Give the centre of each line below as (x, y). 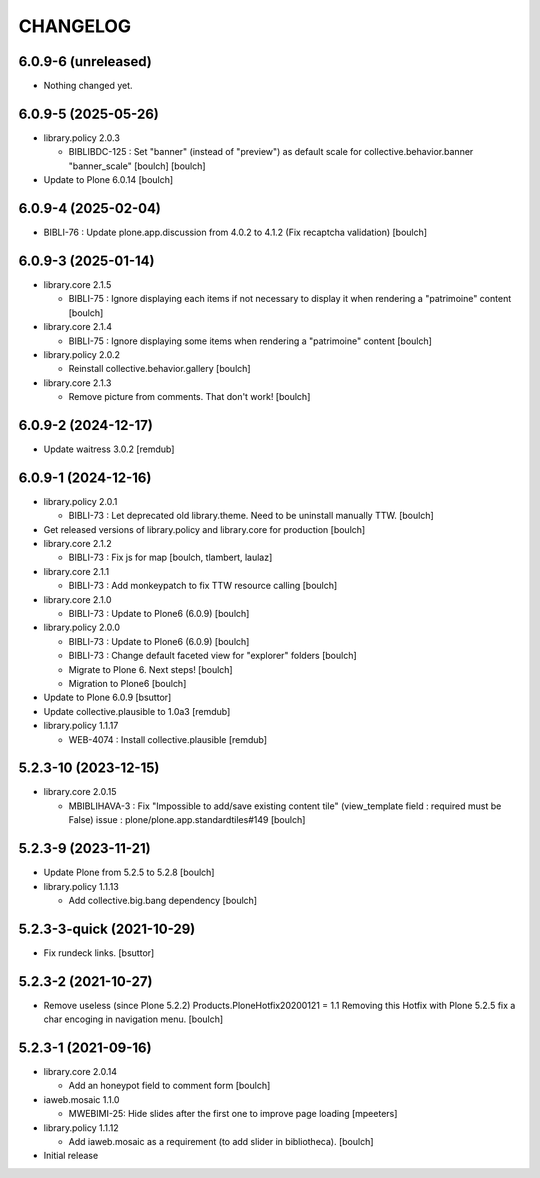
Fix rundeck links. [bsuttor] (99, 952)
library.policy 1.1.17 (81, 726)
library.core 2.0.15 (80, 792)
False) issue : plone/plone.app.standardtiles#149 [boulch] (187, 820)
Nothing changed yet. (88, 86)
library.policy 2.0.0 (81, 627)
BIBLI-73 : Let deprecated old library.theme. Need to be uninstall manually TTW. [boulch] (251, 516)
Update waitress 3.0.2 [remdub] (109, 449)
